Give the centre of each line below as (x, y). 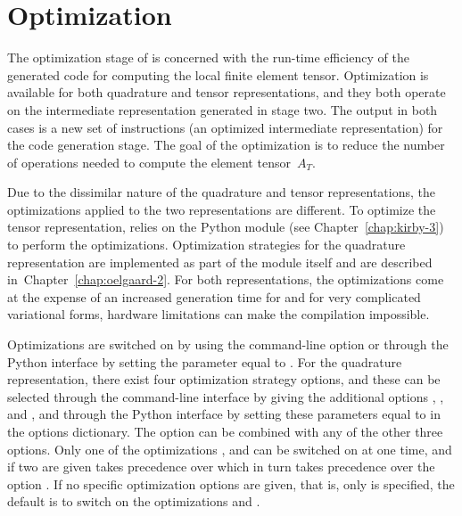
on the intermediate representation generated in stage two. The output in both (223, 109)
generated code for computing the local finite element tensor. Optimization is (218, 74)
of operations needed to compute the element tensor (149, 162)
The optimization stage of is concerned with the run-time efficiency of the (208, 57)
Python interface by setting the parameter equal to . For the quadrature (205, 361)
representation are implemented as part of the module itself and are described (220, 262)
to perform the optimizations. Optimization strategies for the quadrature (206, 245)
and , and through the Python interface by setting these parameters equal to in (224, 414)
